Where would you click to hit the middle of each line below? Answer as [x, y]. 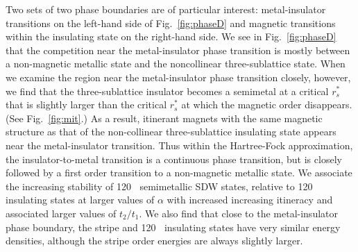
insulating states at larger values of [80, 200]
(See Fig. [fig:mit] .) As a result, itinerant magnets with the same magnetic [164, 118]
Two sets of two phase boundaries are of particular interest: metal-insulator [166, 9]
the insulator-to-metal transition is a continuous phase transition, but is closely [174, 159]
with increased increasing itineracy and [250, 200]
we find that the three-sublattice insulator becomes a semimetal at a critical [167, 91]
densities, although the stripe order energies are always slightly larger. [154, 241]
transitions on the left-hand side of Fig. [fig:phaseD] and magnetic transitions [171, 23]
